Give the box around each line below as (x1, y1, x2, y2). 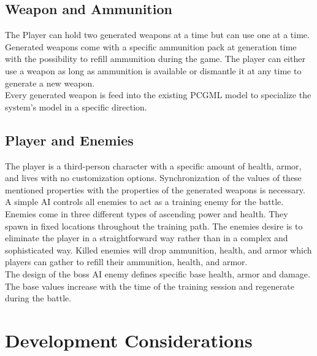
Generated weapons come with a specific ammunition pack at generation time (5, 40, 297, 53)
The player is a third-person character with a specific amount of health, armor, (5, 159, 302, 172)
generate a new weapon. (5, 76, 95, 89)
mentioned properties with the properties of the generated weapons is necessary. (5, 183, 305, 196)
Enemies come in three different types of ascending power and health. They (5, 207, 288, 220)
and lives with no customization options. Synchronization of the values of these (5, 171, 302, 184)
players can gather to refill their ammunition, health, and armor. (5, 255, 248, 268)
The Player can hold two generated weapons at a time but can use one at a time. (5, 28, 310, 41)
